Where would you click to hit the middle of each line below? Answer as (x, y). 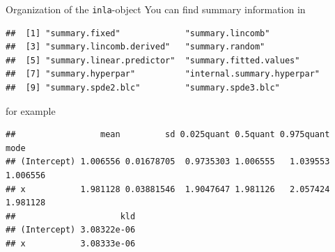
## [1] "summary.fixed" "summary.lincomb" (138, 33)
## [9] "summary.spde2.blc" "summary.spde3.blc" (143, 88)
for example (31, 110)
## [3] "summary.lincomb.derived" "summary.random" (135, 47)
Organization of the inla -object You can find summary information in (156, 9)
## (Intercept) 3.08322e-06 (71, 230)
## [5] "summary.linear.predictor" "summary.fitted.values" (153, 60)
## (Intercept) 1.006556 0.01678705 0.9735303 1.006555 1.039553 (168, 162)
